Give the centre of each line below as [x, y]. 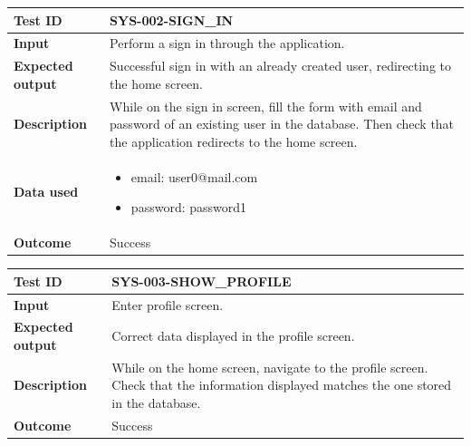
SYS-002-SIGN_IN [172, 19]
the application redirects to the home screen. [234, 141]
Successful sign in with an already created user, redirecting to [281, 66]
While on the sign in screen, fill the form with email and [266, 106]
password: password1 [189, 207]
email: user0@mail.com [194, 176]
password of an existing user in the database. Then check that [282, 124]
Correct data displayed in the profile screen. [233, 336]
